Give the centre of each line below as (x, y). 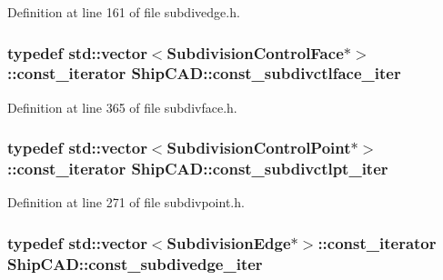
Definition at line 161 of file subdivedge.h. (124, 12)
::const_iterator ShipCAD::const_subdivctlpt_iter (198, 169)
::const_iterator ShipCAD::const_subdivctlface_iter (204, 73)
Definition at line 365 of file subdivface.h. (122, 107)
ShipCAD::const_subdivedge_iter (135, 263)
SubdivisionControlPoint (259, 148)
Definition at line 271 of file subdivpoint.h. (126, 202)
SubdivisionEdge (229, 242)
